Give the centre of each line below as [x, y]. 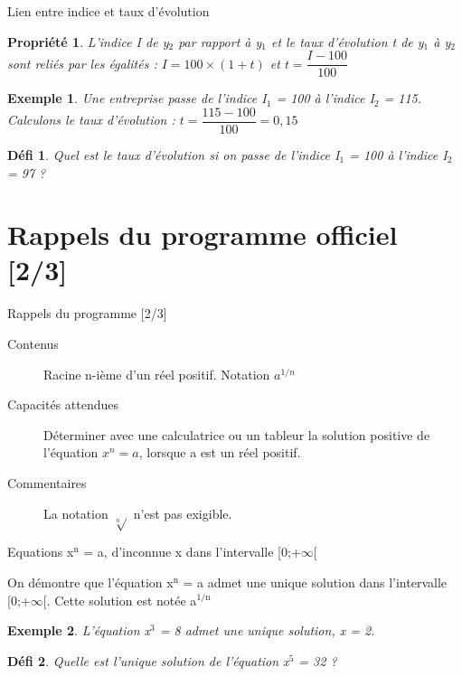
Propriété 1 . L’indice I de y [88, 41]
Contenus [33, 343]
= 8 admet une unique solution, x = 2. [267, 630]
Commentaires [47, 482]
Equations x [41, 552]
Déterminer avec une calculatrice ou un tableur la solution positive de [237, 434]
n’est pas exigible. [183, 513]
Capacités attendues [63, 404]
